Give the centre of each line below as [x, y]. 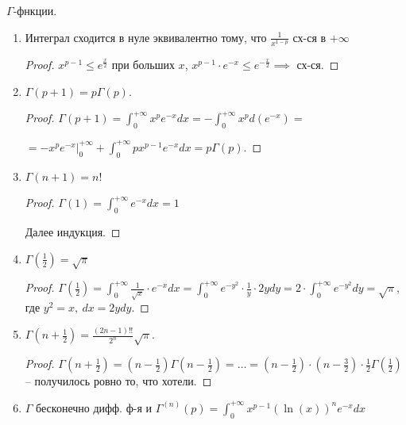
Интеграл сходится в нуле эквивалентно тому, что [146, 37]
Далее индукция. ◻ [73, 232]
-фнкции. [35, 10]
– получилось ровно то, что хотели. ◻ [118, 381]
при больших [143, 64]
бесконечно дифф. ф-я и [94, 407]
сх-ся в [309, 37]
